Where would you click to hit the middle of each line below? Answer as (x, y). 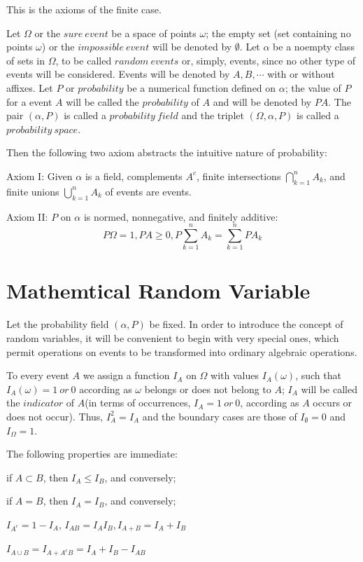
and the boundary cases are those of (220, 416)
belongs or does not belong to (208, 389)
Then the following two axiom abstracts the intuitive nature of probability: (167, 152)
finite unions (33, 191)
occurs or (333, 403)
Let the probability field (58, 324)
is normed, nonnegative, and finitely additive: (181, 216)
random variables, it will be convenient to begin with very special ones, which (173, 337)
